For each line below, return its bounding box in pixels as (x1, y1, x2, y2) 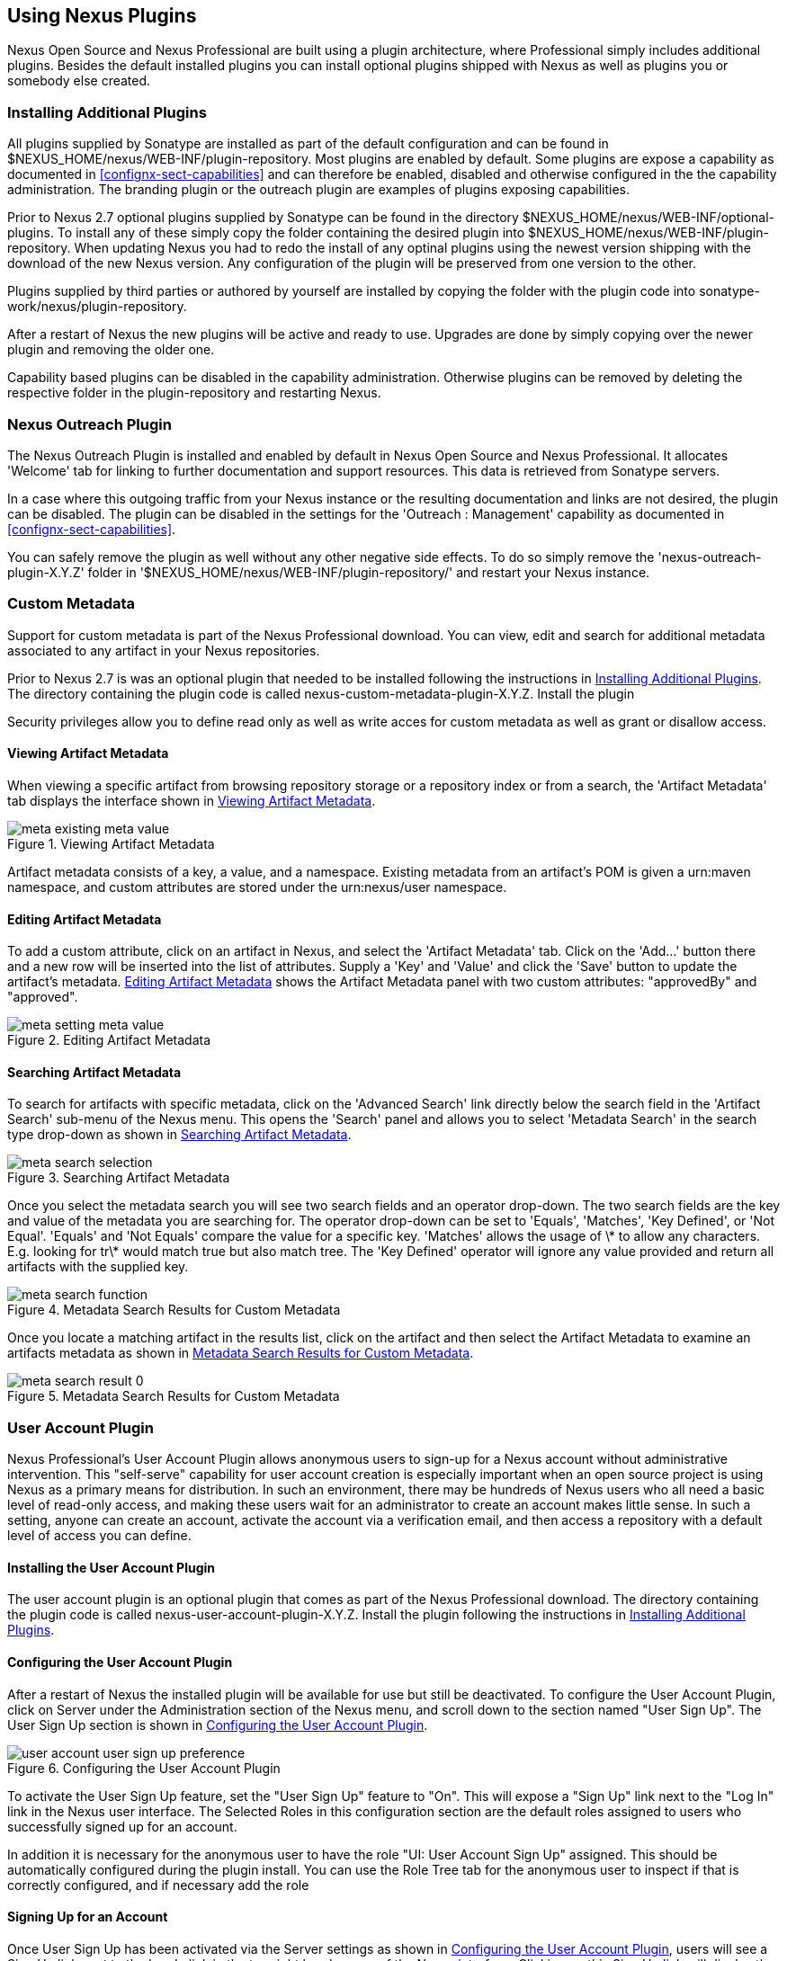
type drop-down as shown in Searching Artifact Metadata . (7, 1127, 352, 1143)
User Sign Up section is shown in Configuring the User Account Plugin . (7, 1716, 428, 1733)
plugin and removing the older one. (7, 342, 215, 358)
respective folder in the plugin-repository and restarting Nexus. (7, 385, 381, 401)
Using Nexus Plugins (7, 4, 197, 27)
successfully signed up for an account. (7, 1818, 237, 1834)
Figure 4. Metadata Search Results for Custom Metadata (7, 1302, 341, 1318)
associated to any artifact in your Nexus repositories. (7, 642, 320, 658)
